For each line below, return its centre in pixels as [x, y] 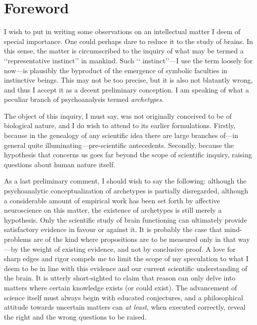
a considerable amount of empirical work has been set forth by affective [112, 200]
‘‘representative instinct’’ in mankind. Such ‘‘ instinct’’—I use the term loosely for [128, 60]
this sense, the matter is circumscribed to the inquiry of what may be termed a [124, 51]
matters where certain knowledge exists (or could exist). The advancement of [121, 287]
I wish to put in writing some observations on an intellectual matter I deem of [122, 31]
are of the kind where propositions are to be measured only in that [135, 239]
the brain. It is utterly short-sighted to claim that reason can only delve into [120, 278]
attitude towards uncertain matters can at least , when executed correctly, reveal [125, 307]
